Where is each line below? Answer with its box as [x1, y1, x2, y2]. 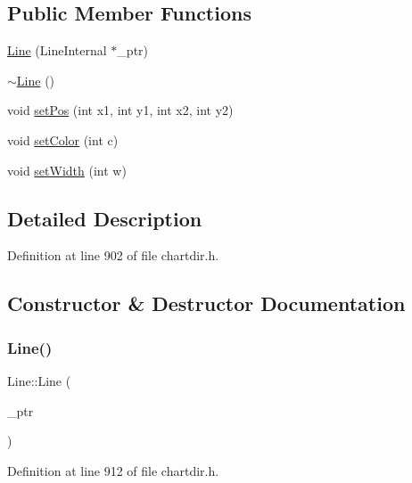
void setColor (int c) [7, 130, 119, 149]
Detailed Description [7, 204, 202, 232]
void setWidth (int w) [7, 160, 127, 179]
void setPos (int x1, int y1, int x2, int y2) [7, 101, 234, 119]
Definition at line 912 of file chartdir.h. [7, 461, 219, 479]
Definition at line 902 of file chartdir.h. [7, 246, 219, 265]
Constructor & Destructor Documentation [7, 290, 406, 317]
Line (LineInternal [7, 41, 107, 60]
